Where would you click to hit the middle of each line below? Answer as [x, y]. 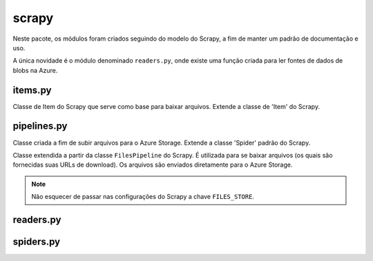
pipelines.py [40, 126]
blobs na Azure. [35, 70]
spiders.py [37, 241]
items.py [32, 90]
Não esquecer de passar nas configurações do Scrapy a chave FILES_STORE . [143, 197]
